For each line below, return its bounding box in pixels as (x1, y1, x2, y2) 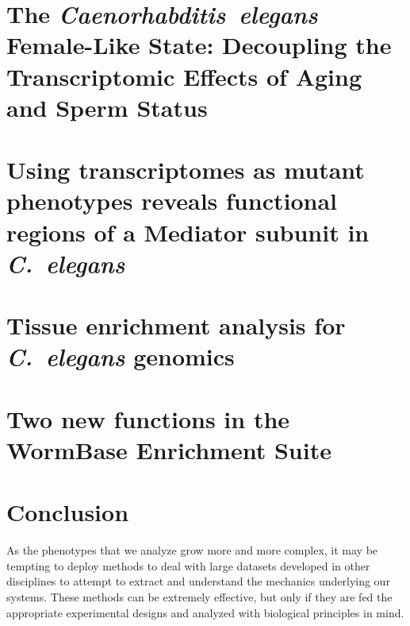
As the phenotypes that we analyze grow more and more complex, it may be (6, 542, 378, 558)
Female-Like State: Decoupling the (6, 29, 392, 61)
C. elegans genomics (6, 340, 235, 373)
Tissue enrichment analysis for (6, 309, 346, 342)
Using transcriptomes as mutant (6, 153, 365, 186)
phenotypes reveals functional (6, 184, 337, 217)
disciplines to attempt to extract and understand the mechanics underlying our (6, 573, 390, 589)
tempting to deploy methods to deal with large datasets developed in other (6, 557, 370, 574)
